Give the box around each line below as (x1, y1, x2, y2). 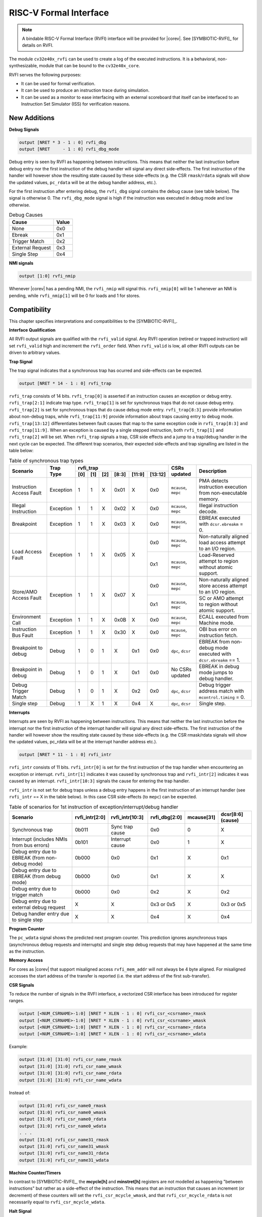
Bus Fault (12, 632, 33, 639)
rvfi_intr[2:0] (75, 813, 106, 820)
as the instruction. (9, 948, 45, 954)
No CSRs (171, 666, 192, 673)
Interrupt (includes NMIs (12, 835, 68, 842)
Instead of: (9, 1089, 31, 1095)
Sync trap (111, 823, 133, 830)
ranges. (9, 998, 24, 1004)
